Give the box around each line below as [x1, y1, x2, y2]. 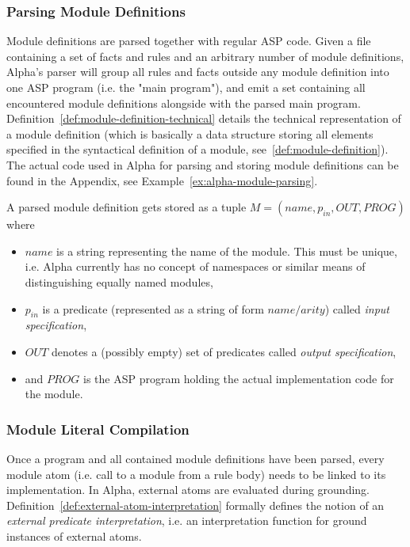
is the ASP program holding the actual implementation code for [83, 370, 394, 386]
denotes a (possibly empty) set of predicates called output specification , [51, 343, 397, 359]
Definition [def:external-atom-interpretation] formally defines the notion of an [6, 496, 385, 513]
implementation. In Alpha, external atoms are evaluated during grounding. [6, 481, 370, 498]
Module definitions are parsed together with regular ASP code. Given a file [6, 32, 371, 49]
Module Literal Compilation [6, 419, 190, 439]
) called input [324, 300, 389, 317]
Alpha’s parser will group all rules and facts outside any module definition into [6, 63, 389, 80]
